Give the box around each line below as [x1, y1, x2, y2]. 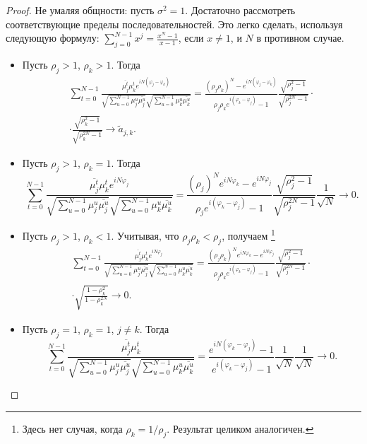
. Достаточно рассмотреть [185, 3, 296, 17]
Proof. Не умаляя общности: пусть [6, 3, 155, 17]
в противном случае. [256, 30, 344, 45]
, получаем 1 [222, 226, 275, 243]
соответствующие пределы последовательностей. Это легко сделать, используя [6, 16, 343, 31]
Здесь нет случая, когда [22, 421, 123, 436]
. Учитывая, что [111, 228, 179, 243]
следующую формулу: [6, 30, 100, 45]
